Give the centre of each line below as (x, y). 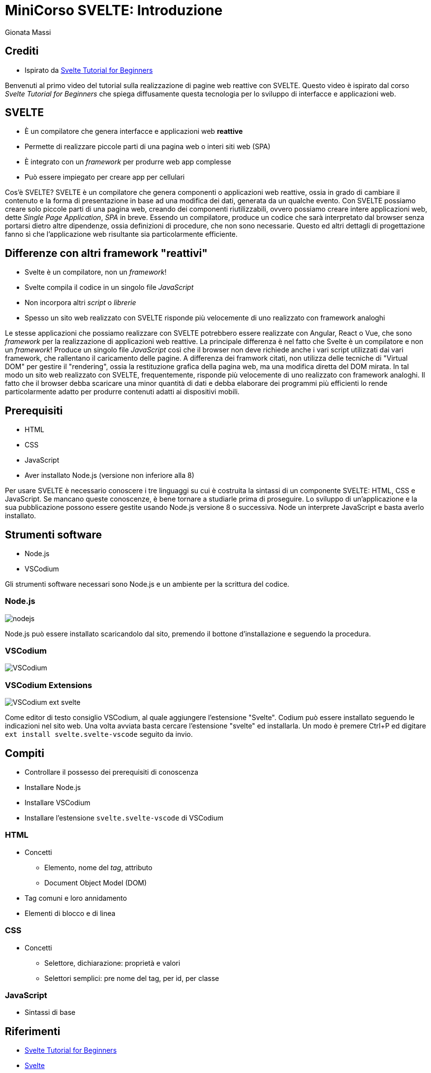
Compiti (25, 753)
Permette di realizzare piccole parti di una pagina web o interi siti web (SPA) (148, 147)
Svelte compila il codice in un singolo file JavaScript (109, 287)
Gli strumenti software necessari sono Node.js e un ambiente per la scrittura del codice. (147, 584)
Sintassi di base (50, 1012)
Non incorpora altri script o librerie (80, 303)
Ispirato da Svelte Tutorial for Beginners (89, 70)
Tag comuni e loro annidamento (76, 898)
